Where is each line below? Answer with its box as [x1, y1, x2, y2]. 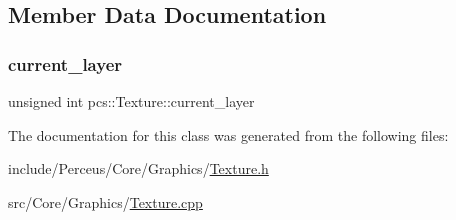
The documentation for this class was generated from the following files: [8, 124, 449, 145]
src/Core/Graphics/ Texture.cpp [8, 191, 203, 212]
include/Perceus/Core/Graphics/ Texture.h [8, 158, 269, 179]
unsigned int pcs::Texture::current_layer [8, 91, 255, 111]
